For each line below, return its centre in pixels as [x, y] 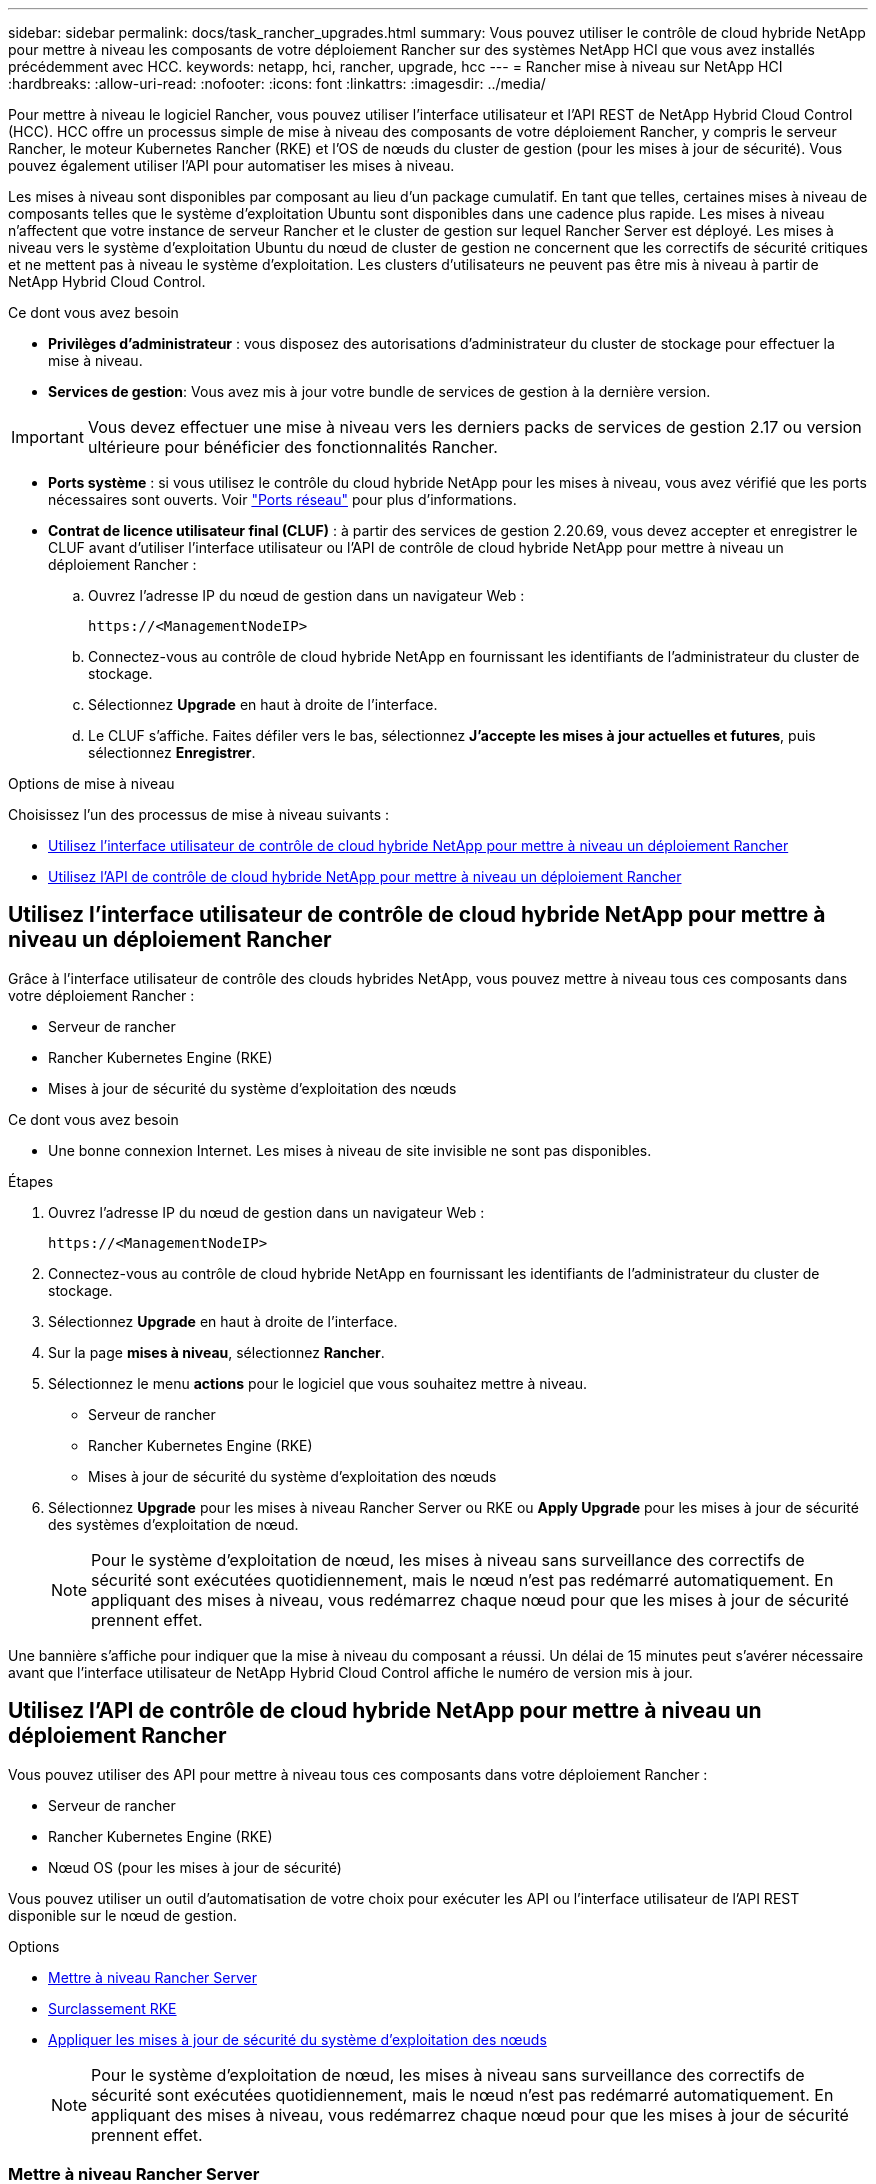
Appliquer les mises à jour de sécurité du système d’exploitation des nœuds [297, 2039]
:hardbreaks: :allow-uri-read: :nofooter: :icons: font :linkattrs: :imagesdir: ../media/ [277, 83]
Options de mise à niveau [91, 783]
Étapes [31, 1181]
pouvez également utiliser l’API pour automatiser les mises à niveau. [231, 165]
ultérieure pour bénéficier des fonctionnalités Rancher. [292, 447]
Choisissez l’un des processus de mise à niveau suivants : [199, 814]
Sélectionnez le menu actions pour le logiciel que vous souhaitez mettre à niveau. [318, 1383]
